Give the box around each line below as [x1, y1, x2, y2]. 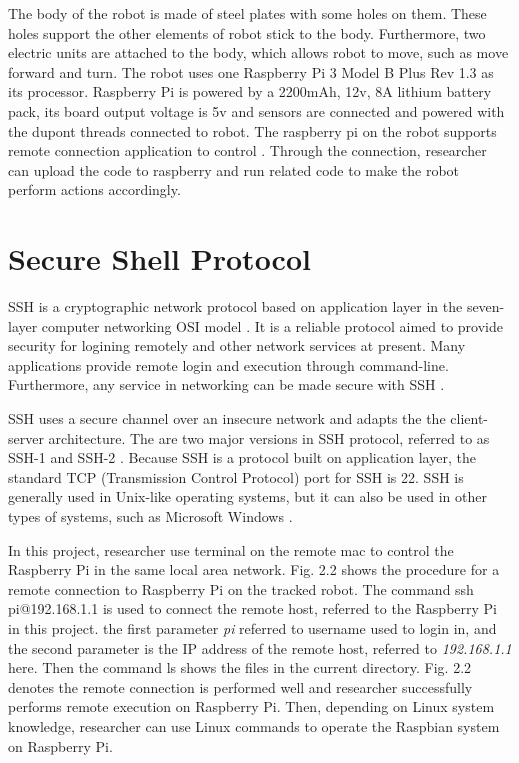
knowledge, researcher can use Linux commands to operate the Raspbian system [8, 715, 500, 736]
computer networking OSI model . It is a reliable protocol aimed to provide [41, 315, 503, 336]
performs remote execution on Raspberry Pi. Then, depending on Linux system [8, 696, 495, 717]
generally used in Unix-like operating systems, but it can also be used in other [8, 486, 487, 507]
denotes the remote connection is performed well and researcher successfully [8, 676, 473, 697]
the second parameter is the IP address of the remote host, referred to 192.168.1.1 [8, 637, 512, 658]
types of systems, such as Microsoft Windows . [8, 506, 293, 526]
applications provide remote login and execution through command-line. [8, 354, 449, 375]
